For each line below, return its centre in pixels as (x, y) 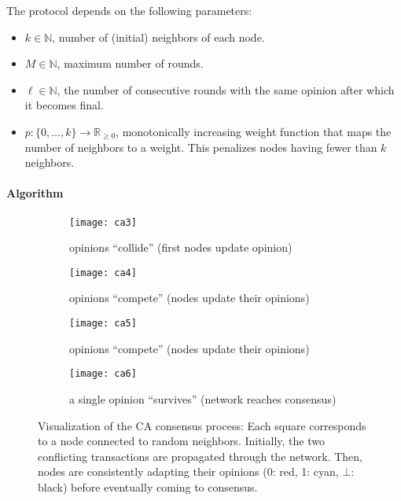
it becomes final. (64, 105)
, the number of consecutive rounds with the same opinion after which (226, 89)
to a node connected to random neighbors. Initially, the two (181, 441)
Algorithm (35, 193)
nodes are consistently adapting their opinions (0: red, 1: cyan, (188, 472)
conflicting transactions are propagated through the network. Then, (200, 456)
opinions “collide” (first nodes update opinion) (181, 247)
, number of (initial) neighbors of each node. (158, 37)
